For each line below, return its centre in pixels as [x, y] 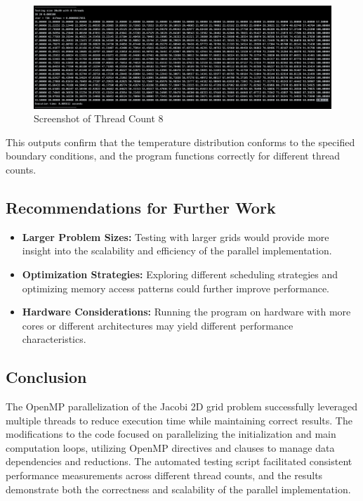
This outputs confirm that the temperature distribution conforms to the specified [180, 142]
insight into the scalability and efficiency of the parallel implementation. [177, 250]
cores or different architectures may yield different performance [158, 325]
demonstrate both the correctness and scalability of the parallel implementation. [178, 489]
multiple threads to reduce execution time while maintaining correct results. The [179, 420]
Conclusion [46, 377]
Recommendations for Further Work [141, 207]
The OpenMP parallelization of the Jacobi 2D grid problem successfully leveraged [182, 406]
